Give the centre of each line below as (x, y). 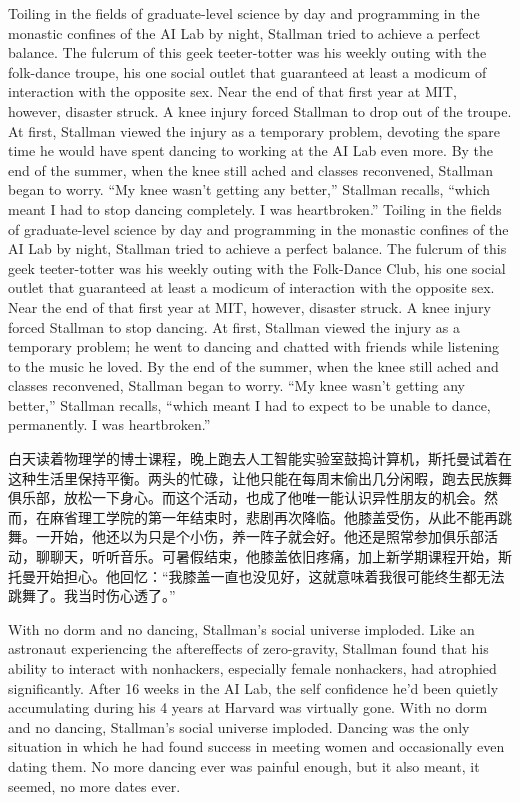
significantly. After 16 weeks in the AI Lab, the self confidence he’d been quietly (253, 687)
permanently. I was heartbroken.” (109, 424)
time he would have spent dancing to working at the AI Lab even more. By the (251, 150)
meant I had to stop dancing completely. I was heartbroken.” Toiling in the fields (255, 208)
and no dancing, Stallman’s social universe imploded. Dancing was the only (239, 726)
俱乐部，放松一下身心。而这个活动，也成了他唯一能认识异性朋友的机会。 (246, 497)
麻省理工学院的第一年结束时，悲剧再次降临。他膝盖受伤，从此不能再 (273, 516)
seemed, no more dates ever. (94, 785)
